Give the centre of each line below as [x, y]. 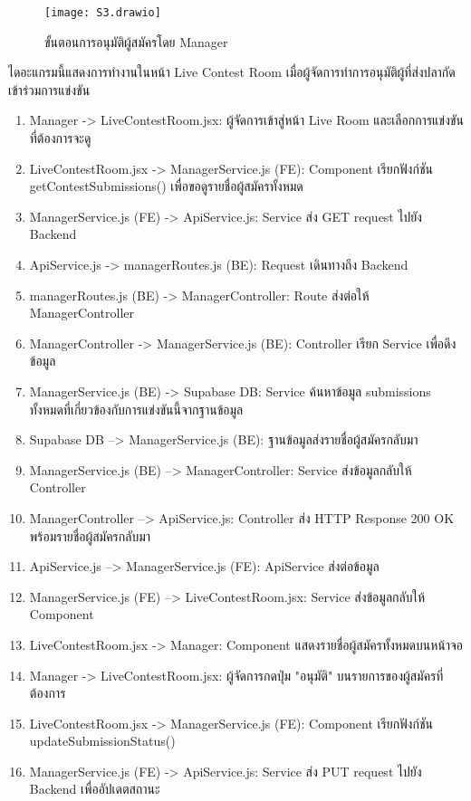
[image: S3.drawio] [103, 13]
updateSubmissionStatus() [102, 741]
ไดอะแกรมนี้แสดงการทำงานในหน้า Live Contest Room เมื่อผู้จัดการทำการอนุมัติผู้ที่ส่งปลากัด [232, 72]
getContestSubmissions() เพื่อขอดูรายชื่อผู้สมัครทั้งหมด [166, 186]
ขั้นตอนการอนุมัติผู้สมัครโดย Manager [136, 41]
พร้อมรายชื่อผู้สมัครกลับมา [90, 535]
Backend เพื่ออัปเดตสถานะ [95, 789]
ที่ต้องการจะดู [60, 138]
